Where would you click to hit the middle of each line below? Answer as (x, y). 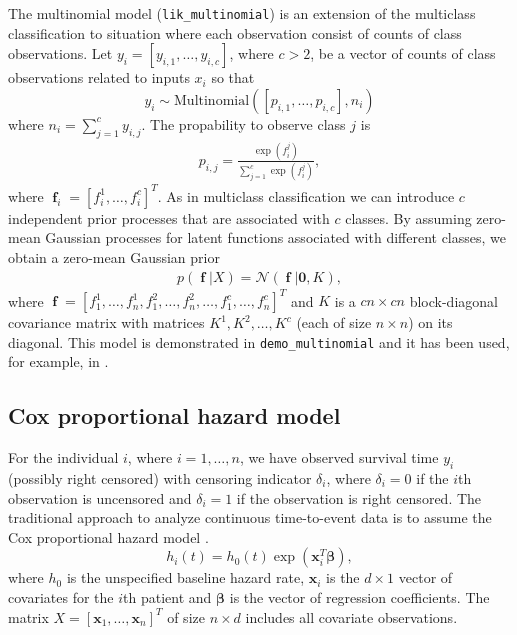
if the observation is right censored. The (359, 497)
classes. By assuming (408, 217)
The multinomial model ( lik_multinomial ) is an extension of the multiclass (242, 13)
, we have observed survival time (339, 457)
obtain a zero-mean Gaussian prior (114, 256)
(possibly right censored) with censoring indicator (160, 477)
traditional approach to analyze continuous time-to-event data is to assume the (250, 517)
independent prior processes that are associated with (169, 217)
